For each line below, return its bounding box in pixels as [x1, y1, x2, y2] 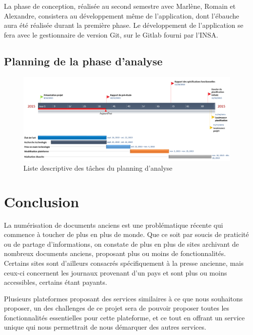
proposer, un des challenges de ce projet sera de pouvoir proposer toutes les [4, 303, 230, 313]
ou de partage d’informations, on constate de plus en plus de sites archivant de [4, 238, 239, 249]
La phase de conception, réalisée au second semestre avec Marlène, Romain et [4, 1, 236, 11]
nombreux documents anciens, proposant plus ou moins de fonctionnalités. [4, 248, 226, 258]
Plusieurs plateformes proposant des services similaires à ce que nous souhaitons [4, 293, 243, 303]
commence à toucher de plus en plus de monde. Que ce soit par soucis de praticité [4, 229, 249, 239]
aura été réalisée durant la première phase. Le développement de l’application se [4, 20, 243, 30]
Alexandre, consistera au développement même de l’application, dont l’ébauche [4, 10, 239, 20]
